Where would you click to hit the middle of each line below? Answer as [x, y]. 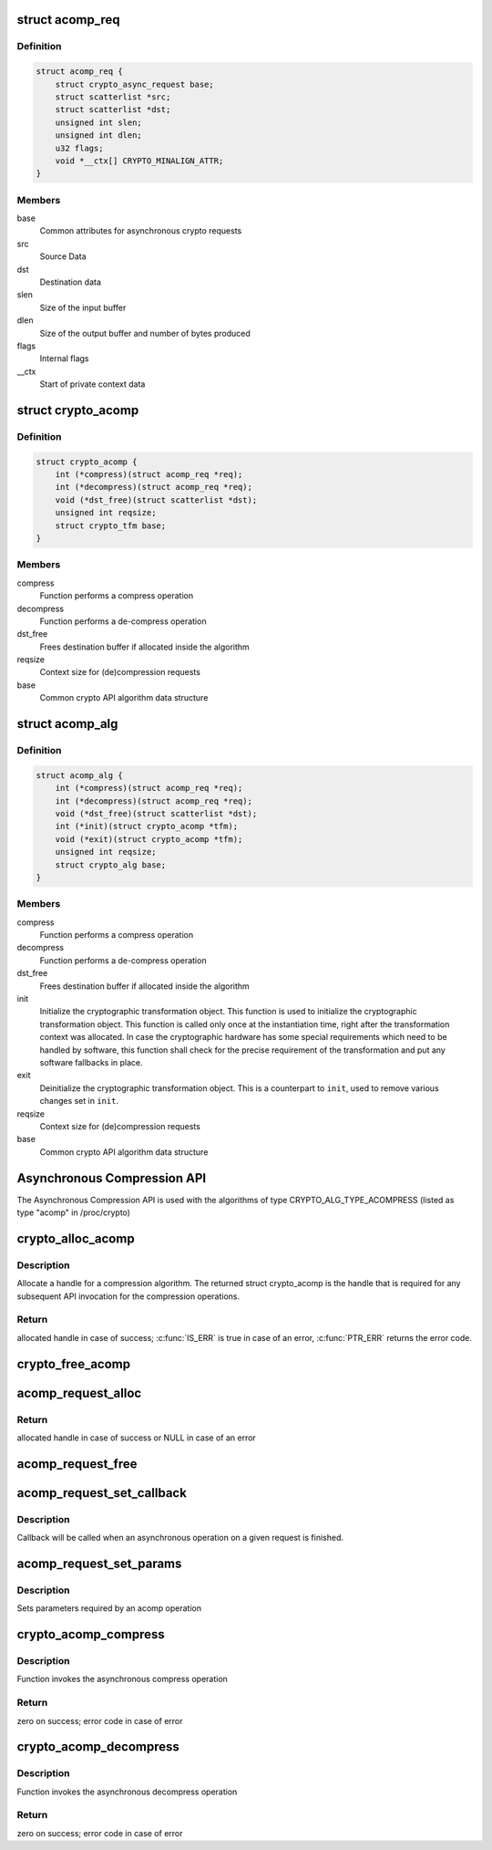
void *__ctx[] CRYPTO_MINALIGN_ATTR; [139, 161]
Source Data [63, 256]
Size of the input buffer [83, 307]
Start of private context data [92, 384]
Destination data [71, 282]
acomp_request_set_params [99, 1563]
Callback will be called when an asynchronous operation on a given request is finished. [180, 1538]
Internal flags [64, 359]
